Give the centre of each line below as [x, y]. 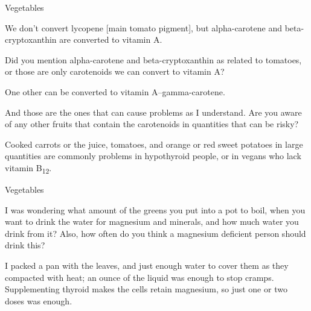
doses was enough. [39, 300]
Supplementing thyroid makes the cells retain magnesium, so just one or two [146, 289]
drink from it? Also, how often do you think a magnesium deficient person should [155, 233]
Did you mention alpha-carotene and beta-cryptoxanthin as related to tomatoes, [153, 59]
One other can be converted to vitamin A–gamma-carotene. [115, 91]
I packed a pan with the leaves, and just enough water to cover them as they [147, 265]
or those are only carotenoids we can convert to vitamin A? [115, 71]
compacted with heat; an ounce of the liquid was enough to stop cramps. [139, 277]
